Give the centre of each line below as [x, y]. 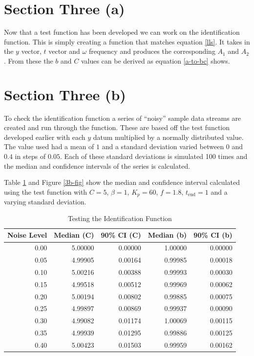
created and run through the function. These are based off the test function [117, 127]
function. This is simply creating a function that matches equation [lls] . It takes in [127, 41]
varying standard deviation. [45, 202]
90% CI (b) [213, 235]
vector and [64, 51]
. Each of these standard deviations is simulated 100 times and [154, 156]
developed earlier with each [45, 137]
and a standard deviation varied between [163, 146]
